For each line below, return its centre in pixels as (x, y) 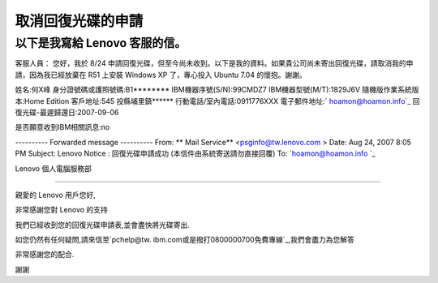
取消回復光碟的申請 (79, 21)
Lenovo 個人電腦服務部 (54, 168)
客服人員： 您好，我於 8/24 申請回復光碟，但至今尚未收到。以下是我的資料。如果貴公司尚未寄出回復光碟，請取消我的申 (214, 63)
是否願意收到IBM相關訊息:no (62, 127)
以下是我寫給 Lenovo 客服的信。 (101, 43)
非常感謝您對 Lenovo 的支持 (62, 210)
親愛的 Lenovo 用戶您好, (56, 195)
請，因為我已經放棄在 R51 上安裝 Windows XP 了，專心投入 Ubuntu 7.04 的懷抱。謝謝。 (161, 75)
